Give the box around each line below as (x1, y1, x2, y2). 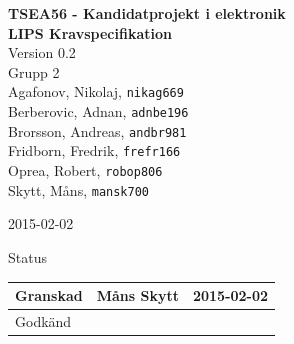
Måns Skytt (96, 285, 179, 305)
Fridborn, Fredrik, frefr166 (8, 140, 181, 161)
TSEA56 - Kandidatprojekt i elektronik (8, 3, 286, 23)
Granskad (15, 285, 83, 305)
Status (8, 246, 47, 267)
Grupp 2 (8, 61, 60, 82)
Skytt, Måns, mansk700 (8, 179, 149, 200)
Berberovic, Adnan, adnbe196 (8, 101, 189, 122)
